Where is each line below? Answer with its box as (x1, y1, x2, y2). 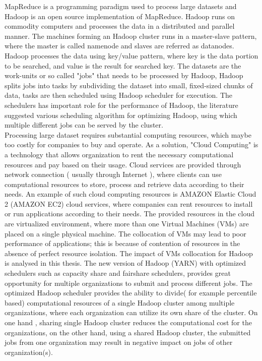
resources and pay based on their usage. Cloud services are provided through (5, 159, 241, 169)
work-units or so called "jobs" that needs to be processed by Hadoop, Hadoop (5, 70, 243, 81)
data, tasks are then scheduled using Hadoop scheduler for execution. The (5, 90, 233, 100)
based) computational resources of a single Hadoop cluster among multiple (5, 297, 235, 308)
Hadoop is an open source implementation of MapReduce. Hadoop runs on (5, 11, 235, 21)
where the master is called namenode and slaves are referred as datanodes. (5, 40, 234, 51)
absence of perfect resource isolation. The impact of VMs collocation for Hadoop (5, 248, 253, 258)
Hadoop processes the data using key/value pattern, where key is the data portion (5, 50, 258, 61)
